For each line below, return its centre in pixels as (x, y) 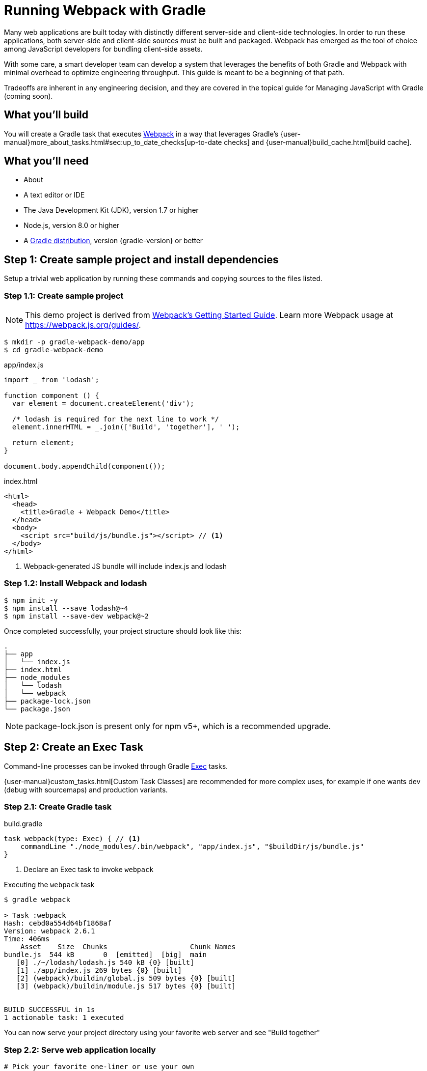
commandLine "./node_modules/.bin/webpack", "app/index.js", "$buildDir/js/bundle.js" (192, 847)
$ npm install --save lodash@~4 (66, 608)
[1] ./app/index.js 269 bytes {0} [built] (99, 971)
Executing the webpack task (49, 885)
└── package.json (37, 709)
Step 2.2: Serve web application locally (80, 1050)
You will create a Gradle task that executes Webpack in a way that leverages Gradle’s (141, 134)
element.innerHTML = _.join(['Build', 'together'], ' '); (126, 427)
